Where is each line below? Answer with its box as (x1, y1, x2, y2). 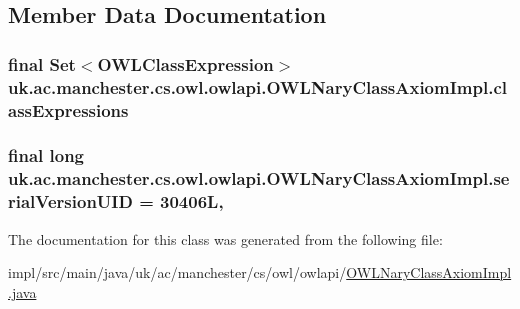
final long (8, 143, 85, 168)
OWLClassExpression (97, 51, 274, 76)
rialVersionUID (8, 189, 133, 214)
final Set (8, 51, 76, 76)
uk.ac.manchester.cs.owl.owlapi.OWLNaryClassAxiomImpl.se (8, 166, 510, 191)
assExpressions (8, 97, 129, 122)
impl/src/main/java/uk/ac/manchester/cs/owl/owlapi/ (8, 262, 347, 283)
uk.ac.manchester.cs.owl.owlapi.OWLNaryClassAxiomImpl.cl (8, 74, 507, 99)
